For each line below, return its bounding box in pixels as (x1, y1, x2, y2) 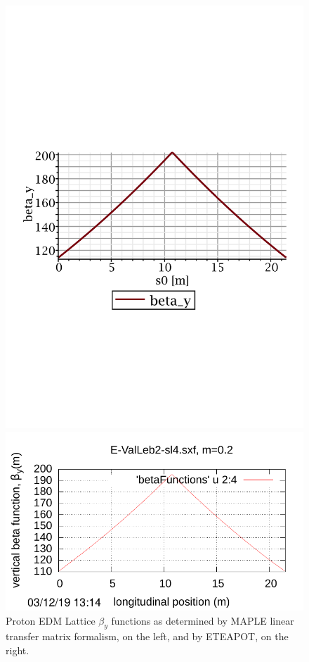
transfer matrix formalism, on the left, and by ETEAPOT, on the (6, 629, 289, 644)
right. (6, 642, 29, 657)
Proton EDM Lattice (6, 613, 96, 627)
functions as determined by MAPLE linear (111, 613, 294, 627)
